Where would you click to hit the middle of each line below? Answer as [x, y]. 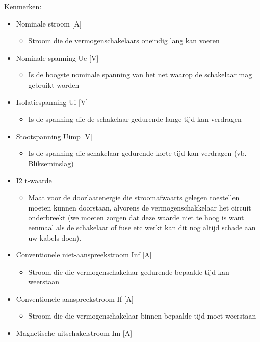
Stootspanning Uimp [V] [54, 136]
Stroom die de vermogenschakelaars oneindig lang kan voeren [124, 41]
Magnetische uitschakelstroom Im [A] [74, 333]
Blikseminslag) [51, 163]
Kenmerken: [23, 6]
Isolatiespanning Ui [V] [52, 102]
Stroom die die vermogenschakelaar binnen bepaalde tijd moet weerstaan [142, 316]
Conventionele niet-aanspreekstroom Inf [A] [84, 255]
